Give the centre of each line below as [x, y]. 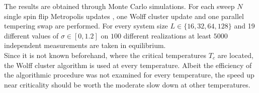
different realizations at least [167, 35]
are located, [235, 55]
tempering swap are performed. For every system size [86, 26]
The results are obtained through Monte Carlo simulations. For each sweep [119, 6]
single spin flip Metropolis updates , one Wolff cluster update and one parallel [124, 16]
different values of [31, 35]
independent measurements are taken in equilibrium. [85, 45]
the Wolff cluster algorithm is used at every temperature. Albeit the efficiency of [128, 65]
